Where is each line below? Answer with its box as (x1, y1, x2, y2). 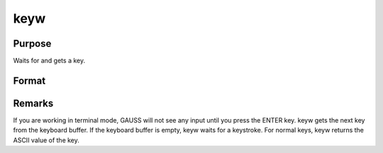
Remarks (13, 97, 54, 109)
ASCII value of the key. (13, 135, 79, 144)
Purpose (13, 38, 52, 50)
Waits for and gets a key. (13, 57, 85, 65)
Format (13, 74, 46, 86)
